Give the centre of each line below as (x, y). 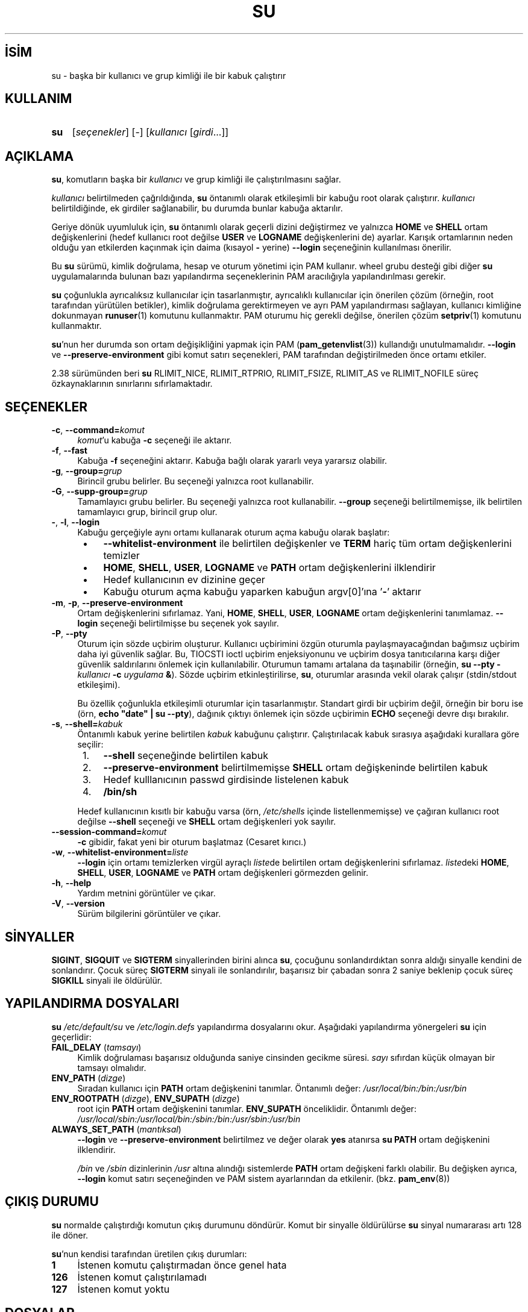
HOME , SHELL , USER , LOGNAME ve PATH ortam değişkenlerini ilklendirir (269, 568)
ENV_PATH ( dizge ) (89, 1078)
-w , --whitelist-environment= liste (120, 852)
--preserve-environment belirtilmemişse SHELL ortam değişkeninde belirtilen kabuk (296, 768)
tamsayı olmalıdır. (112, 1067)
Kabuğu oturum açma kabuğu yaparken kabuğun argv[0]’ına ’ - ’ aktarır (262, 592)
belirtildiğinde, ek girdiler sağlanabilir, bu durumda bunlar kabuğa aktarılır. (197, 208)
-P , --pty (69, 634)
